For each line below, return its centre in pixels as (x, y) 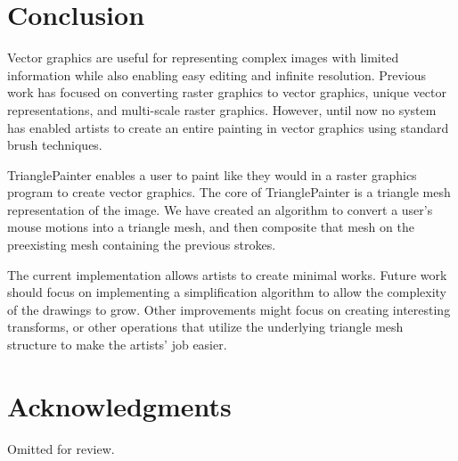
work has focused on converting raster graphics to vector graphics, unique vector (227, 92)
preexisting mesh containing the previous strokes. (142, 245)
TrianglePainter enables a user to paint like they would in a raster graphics (212, 174)
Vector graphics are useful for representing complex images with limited (203, 58)
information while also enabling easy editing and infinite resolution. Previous (217, 74)
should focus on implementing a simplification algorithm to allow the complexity (227, 292)
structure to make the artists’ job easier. (117, 345)
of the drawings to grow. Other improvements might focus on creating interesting (229, 309)
